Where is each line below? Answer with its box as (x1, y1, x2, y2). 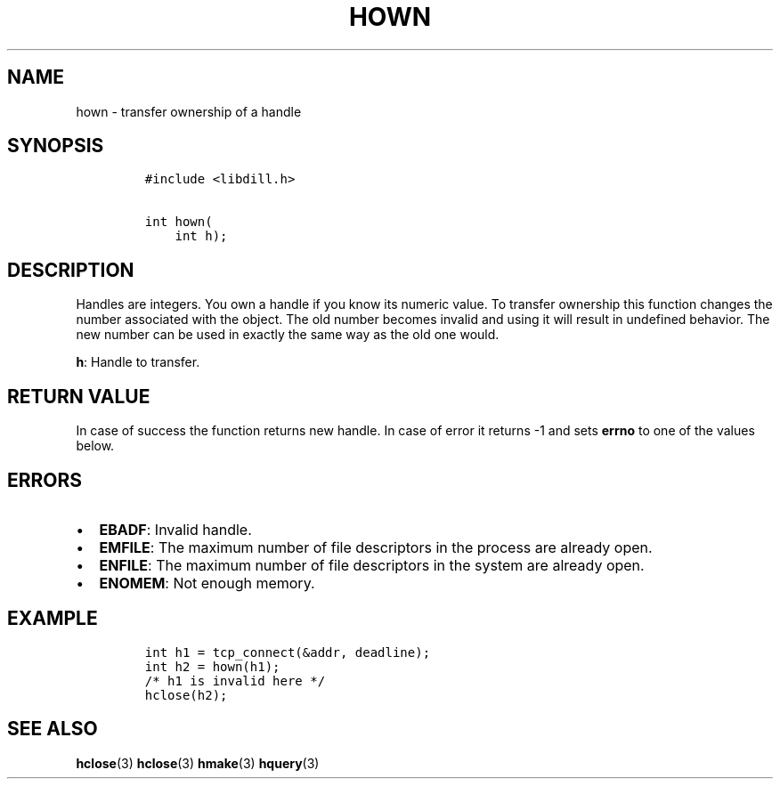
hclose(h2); (144, 687, 228, 702)
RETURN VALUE (7, 385, 150, 408)
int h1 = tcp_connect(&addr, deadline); (144, 644, 431, 660)
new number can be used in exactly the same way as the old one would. (76, 327, 500, 343)
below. (76, 438, 115, 454)
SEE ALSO (7, 717, 98, 741)
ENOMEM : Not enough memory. (99, 573, 315, 592)
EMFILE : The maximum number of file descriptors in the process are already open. (99, 538, 653, 556)
